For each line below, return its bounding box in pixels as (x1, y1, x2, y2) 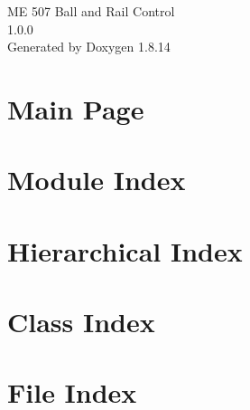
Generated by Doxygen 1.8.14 (7, 37, 171, 56)
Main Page (7, 90, 144, 127)
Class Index (7, 303, 155, 340)
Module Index (7, 161, 186, 198)
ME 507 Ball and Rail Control (7, 2, 175, 20)
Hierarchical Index (7, 232, 243, 269)
